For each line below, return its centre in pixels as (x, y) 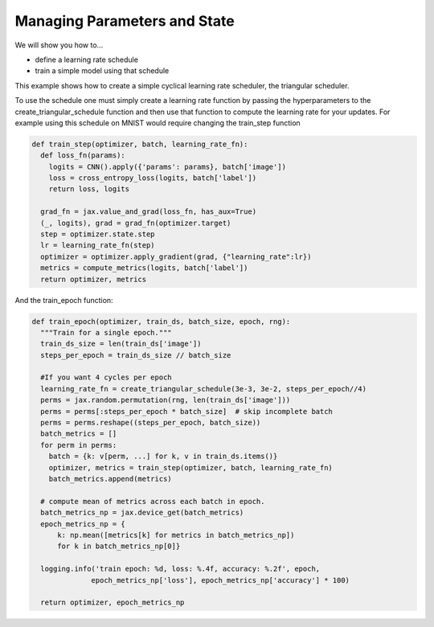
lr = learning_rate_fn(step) (98, 246)
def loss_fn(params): (83, 156)
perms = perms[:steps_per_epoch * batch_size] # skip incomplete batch (187, 411)
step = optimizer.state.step (98, 234)
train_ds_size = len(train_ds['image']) (121, 344)
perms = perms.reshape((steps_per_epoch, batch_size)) (151, 423)
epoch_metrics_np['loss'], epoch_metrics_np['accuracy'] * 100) (220, 580)
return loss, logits (89, 189)
